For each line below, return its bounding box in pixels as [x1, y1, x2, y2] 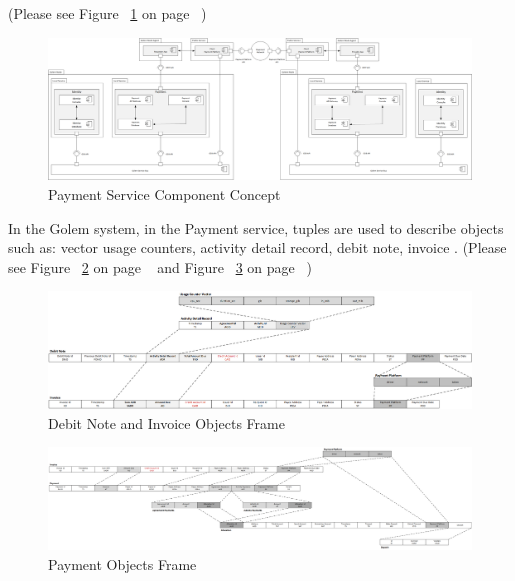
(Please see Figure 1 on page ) [8, 3, 207, 23]
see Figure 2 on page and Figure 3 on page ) [8, 256, 312, 277]
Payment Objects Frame [48, 553, 197, 574]
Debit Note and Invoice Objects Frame [48, 412, 285, 433]
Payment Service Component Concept [48, 184, 281, 205]
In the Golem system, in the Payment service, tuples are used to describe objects [8, 217, 504, 238]
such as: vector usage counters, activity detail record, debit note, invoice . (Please [8, 237, 507, 258]
